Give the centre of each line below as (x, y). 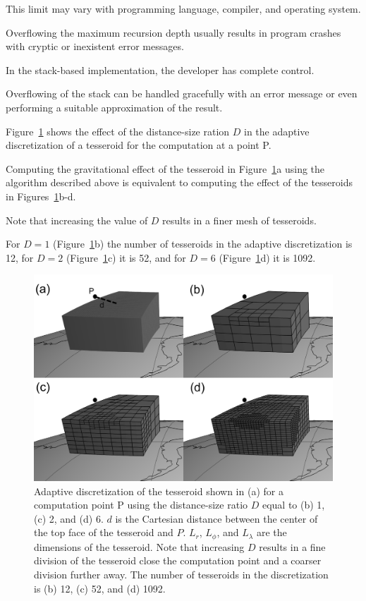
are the (272, 532)
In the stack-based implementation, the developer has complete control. (160, 69)
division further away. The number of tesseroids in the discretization (181, 575)
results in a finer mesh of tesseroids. (239, 220)
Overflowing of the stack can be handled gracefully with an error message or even (182, 93)
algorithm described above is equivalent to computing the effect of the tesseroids (179, 182)
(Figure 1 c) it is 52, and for (126, 257)
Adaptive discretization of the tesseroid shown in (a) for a (159, 491)
